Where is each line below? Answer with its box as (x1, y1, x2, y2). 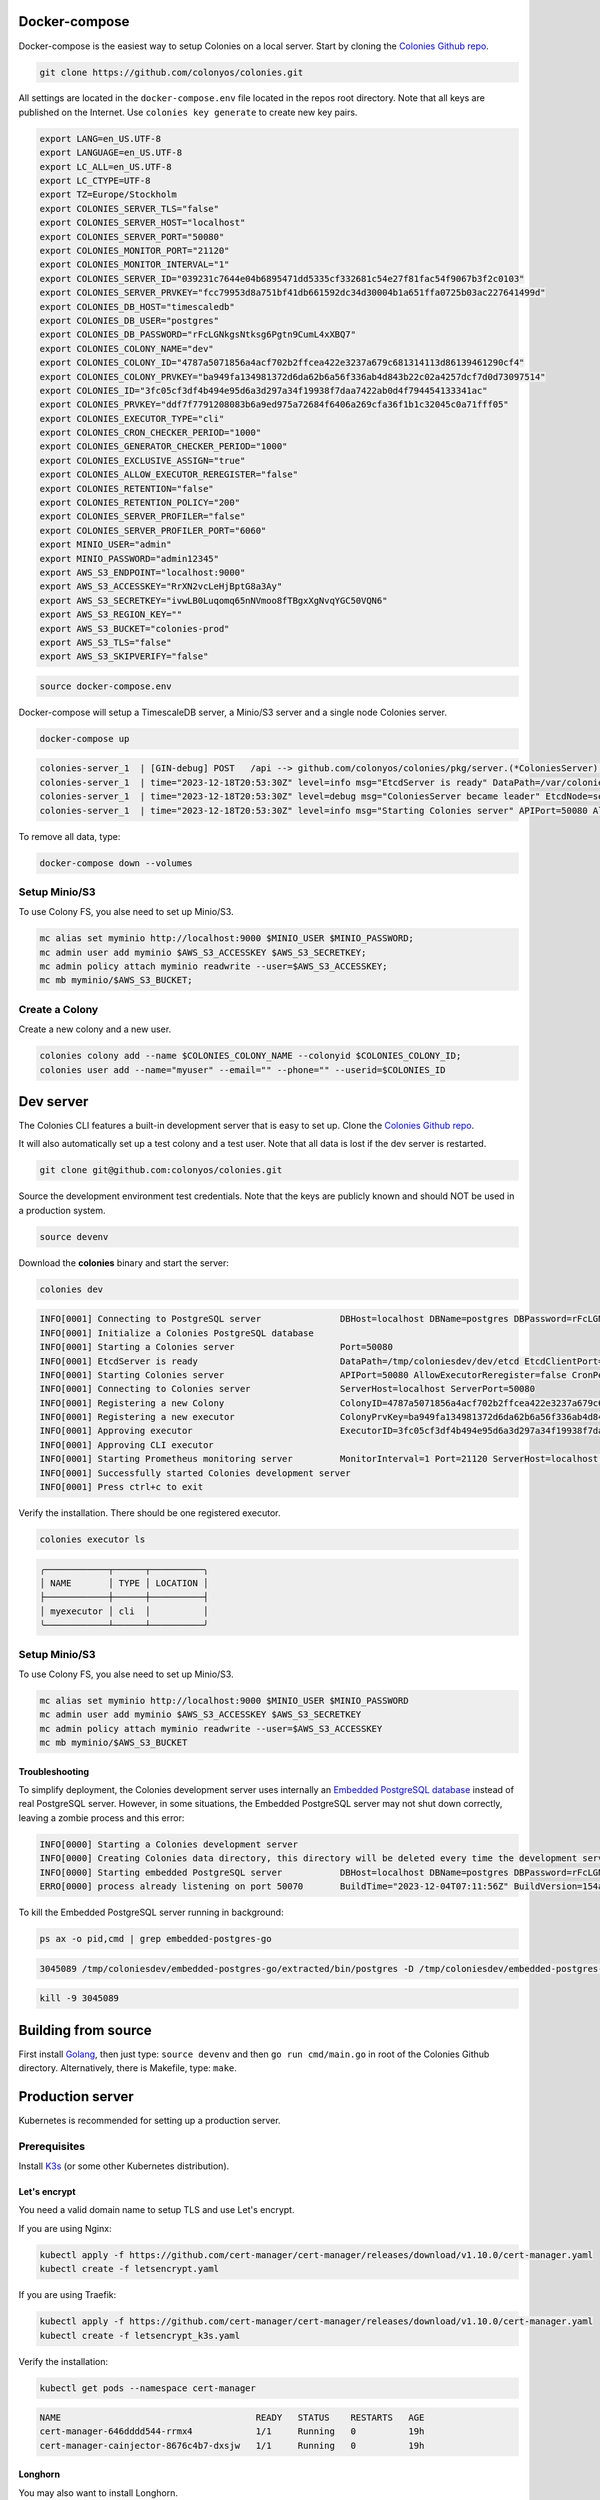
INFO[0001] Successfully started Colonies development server (39, 1467, 351, 1479)
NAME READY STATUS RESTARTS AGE (39, 2412, 425, 2424)
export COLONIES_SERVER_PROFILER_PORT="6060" (39, 525, 267, 536)
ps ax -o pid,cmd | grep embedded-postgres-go (39, 1933, 272, 1944)
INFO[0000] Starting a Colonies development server (39, 1838, 299, 1850)
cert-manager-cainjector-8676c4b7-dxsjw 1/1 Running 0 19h (39, 2440, 425, 2451)
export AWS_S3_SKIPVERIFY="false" (39, 651, 209, 662)
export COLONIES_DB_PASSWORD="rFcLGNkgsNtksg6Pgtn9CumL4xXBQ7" (39, 329, 357, 340)
